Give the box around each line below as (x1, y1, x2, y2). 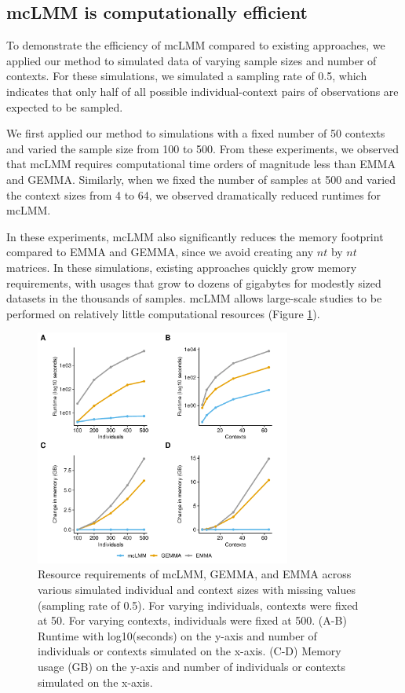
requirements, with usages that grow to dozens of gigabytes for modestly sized (6, 274, 381, 291)
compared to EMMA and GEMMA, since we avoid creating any (6, 244, 314, 260)
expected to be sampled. (6, 98, 123, 115)
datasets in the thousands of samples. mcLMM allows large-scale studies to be (6, 290, 382, 306)
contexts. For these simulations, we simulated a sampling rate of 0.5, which (6, 68, 367, 84)
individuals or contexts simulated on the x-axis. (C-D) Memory (38, 643, 341, 659)
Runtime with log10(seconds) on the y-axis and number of (38, 627, 317, 643)
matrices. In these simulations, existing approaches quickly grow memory (6, 258, 357, 275)
